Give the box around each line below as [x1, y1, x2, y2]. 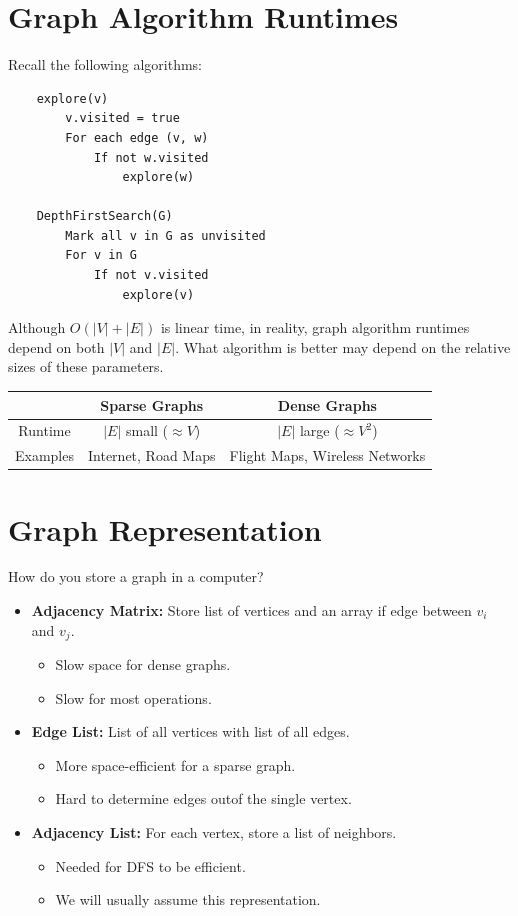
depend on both [8, 336, 105, 357]
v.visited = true [65, 111, 180, 126]
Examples [15, 445, 74, 466]
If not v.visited [93, 268, 209, 283]
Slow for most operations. [55, 687, 212, 708]
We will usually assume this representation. [55, 889, 321, 910]
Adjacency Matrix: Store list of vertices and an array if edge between [31, 600, 472, 621]
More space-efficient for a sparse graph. [55, 754, 296, 775]
